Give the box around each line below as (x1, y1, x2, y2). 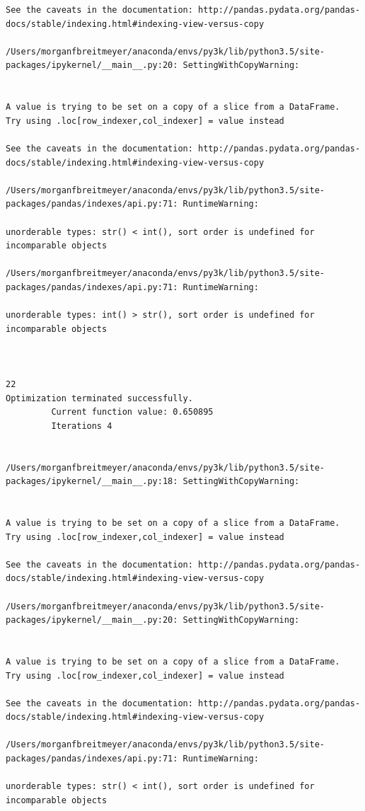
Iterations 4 (51, 420, 112, 431)
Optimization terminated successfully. (6, 393, 193, 403)
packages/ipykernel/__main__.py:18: (6, 476, 178, 487)
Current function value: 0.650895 (51, 407, 214, 418)
